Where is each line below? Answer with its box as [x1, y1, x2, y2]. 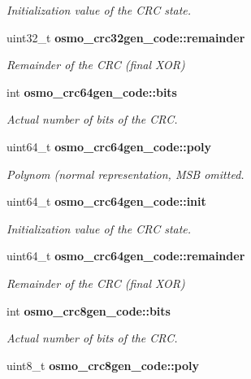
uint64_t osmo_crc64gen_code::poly [6, 137, 212, 155]
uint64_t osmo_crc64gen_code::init [6, 193, 206, 210]
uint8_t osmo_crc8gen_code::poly [6, 356, 200, 373]
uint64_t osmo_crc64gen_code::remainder [6, 247, 245, 264]
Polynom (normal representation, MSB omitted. [6, 165, 245, 182]
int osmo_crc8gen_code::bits [6, 302, 171, 319]
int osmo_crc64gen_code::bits [6, 83, 177, 100]
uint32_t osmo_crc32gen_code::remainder [6, 28, 245, 46]
